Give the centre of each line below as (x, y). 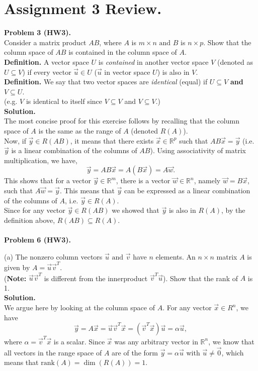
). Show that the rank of (200, 278)
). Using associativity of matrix (198, 150)
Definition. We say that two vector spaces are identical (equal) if (106, 82)
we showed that (136, 210)
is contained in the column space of (123, 52)
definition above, (30, 220)
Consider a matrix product (45, 42)
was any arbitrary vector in (156, 341)
